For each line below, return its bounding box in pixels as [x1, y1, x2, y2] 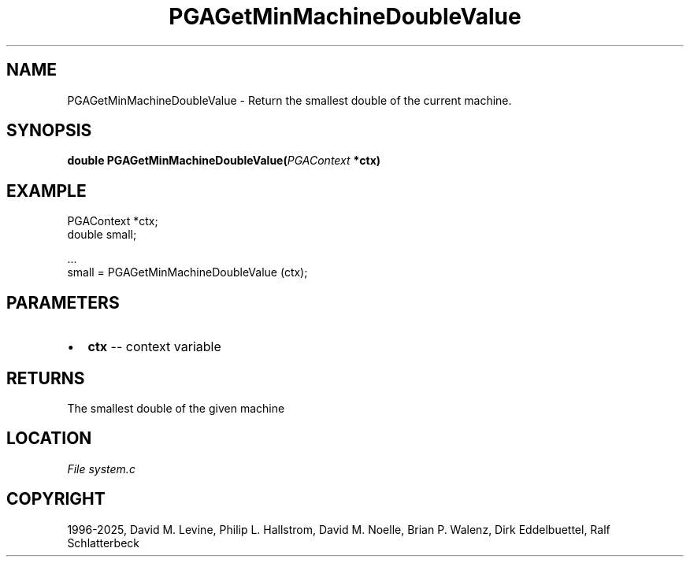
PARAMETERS [6, 292, 120, 313]
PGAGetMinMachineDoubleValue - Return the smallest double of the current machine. [67, 93, 512, 107]
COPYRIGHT [6, 489, 106, 509]
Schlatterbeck [67, 535, 139, 550]
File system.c [67, 461, 135, 476]
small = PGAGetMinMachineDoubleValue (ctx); [67, 265, 308, 280]
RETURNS [6, 368, 85, 388]
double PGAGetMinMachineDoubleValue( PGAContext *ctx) [67, 154, 381, 168]
